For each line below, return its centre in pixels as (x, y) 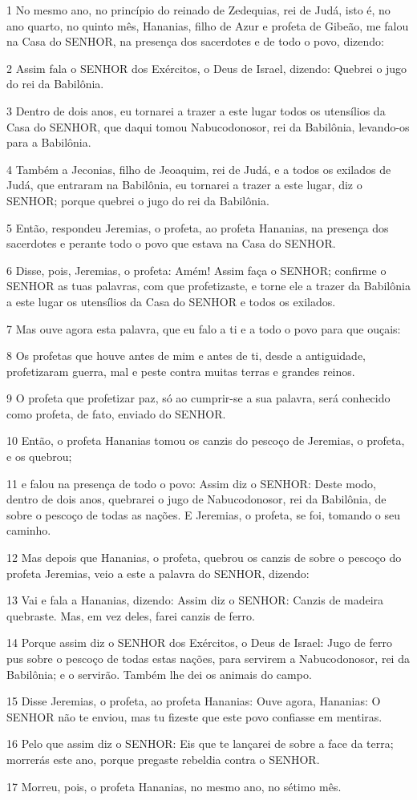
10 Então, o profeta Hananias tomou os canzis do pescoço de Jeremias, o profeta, (206, 440)
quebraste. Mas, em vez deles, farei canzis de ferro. (131, 615)
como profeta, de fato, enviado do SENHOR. (116, 413)
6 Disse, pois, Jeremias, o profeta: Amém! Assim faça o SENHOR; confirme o (196, 270)
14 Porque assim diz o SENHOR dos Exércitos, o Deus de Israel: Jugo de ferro (199, 642)
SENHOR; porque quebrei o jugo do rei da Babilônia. (138, 200)
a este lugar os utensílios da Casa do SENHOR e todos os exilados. (171, 301)
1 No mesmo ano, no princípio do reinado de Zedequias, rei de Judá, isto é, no (198, 10)
